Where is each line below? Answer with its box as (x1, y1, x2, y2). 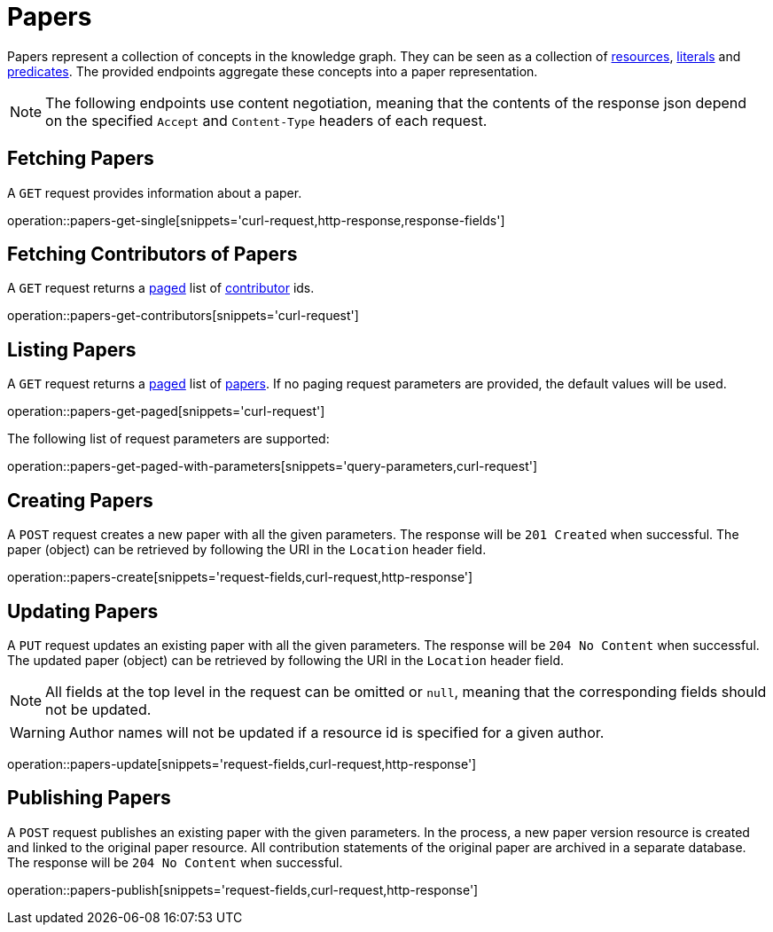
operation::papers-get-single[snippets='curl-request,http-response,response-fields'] (7, 212, 505, 228)
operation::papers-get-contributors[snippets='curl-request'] (7, 308, 359, 324)
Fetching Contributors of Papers (7, 243, 298, 266)
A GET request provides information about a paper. (7, 184, 302, 200)
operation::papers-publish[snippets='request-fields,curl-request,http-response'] (7, 881, 479, 897)
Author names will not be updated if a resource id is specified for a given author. (68, 723, 605, 741)
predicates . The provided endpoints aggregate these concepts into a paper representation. (7, 63, 538, 79)
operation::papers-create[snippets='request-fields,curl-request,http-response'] (7, 569, 473, 585)
